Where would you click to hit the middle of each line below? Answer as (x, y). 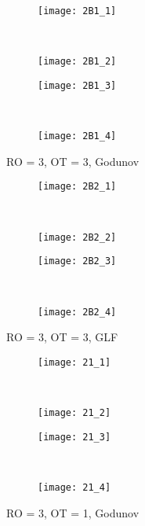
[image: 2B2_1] (77, 187)
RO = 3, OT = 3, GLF (62, 337)
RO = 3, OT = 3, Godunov (73, 161)
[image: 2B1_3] (77, 85)
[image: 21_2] (74, 413)
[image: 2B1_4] (77, 136)
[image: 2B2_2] (77, 237)
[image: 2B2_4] (77, 312)
